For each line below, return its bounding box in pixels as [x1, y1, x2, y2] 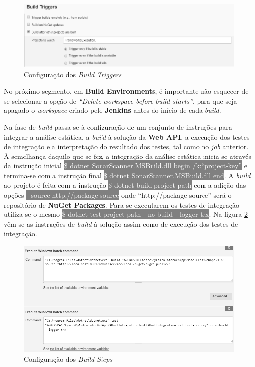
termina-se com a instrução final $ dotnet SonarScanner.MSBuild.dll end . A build [4, 170, 251, 180]
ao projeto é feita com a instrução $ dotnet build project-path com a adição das [4, 180, 246, 190]
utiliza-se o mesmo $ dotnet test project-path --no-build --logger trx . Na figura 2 [4, 209, 248, 219]
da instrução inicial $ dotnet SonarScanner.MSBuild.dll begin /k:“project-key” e [4, 160, 247, 171]
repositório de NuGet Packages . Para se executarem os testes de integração [4, 199, 239, 210]
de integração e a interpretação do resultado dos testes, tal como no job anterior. [4, 141, 249, 152]
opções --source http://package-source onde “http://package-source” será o [4, 190, 232, 200]
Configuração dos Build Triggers [24, 69, 122, 79]
